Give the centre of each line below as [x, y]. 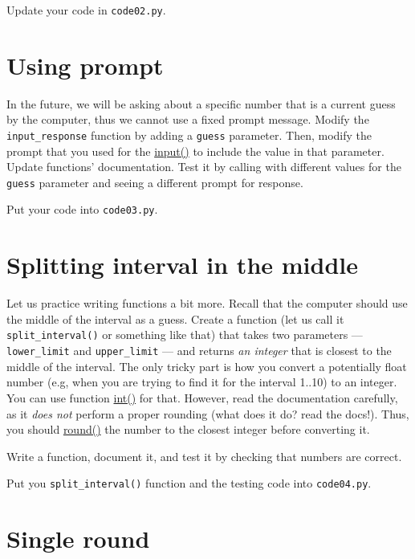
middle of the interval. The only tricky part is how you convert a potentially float [207, 366]
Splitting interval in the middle [182, 265]
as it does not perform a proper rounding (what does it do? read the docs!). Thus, [208, 413]
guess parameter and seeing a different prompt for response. [155, 182]
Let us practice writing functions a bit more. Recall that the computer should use [207, 303]
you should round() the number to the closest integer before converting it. [188, 429]
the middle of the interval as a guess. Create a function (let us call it [175, 318]
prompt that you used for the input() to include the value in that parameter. [195, 151]
